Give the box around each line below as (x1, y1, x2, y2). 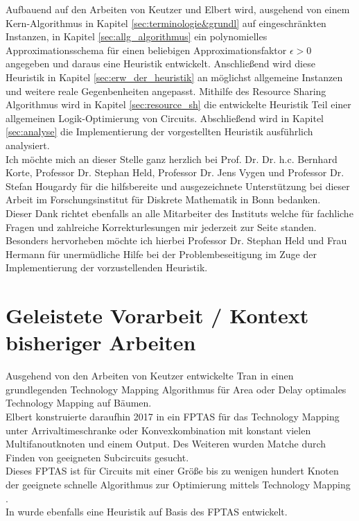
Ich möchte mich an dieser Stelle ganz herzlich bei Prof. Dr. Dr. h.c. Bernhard (6, 151, 338, 166)
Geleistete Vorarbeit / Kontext (6, 301, 309, 330)
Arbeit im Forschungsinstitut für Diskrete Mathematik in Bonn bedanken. (6, 192, 321, 207)
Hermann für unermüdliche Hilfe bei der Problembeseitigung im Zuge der (6, 246, 317, 261)
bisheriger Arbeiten (6, 328, 196, 357)
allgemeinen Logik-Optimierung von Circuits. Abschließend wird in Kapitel (6, 110, 324, 125)
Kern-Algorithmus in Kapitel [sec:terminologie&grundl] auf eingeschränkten (6, 15, 326, 30)
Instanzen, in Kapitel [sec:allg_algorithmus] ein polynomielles (6, 29, 268, 44)
